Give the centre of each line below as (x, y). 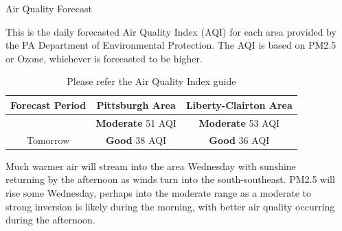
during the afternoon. (50, 220)
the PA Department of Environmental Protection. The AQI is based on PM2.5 (171, 45)
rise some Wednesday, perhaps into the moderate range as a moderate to (159, 192)
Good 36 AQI (239, 139)
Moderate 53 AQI (239, 122)
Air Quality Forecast (49, 8)
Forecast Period (48, 105)
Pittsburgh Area (136, 105)
